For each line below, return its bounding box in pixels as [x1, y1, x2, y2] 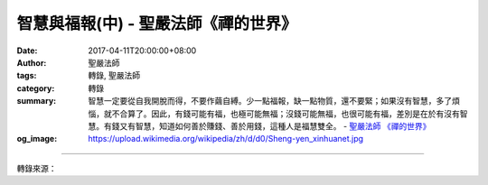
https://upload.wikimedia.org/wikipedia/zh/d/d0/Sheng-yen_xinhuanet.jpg [88, 134, 364, 144]
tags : [16, 70, 37, 81]
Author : [16, 57, 47, 68]
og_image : [16, 134, 58, 144]
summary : [16, 96, 57, 106]
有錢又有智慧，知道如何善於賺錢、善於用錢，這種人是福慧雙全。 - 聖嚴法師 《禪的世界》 [103, 120, 431, 131]
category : [16, 82, 55, 94]
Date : [16, 45, 38, 56]
